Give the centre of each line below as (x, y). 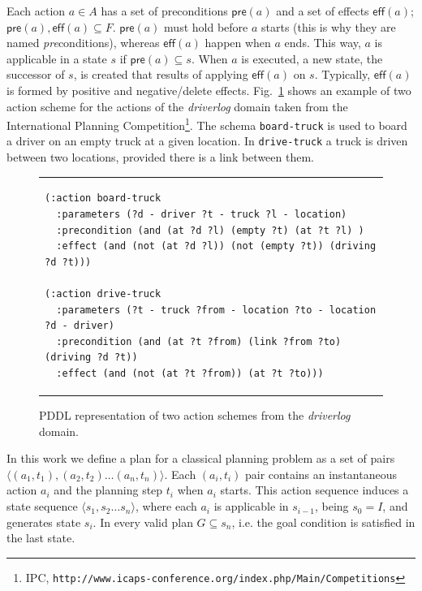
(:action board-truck (103, 198)
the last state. (41, 538)
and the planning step (108, 490)
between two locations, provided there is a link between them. (160, 157)
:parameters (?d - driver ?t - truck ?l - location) (202, 215)
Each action (36, 11)
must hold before (206, 26)
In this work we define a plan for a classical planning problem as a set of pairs (201, 458)
